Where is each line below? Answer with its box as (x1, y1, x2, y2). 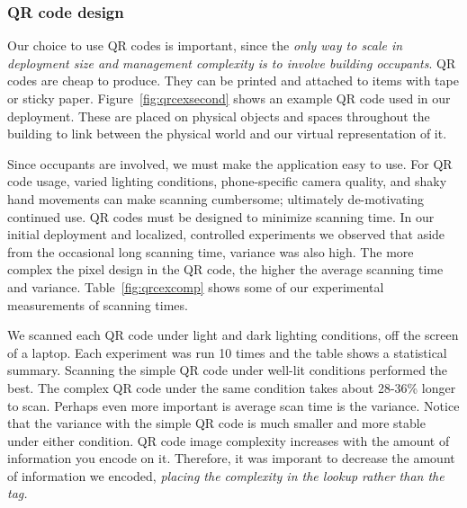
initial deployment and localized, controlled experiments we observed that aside (7, 225, 445, 244)
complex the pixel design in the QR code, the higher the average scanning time (7, 260, 444, 279)
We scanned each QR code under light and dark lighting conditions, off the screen (7, 325, 459, 344)
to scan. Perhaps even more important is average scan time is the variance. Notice (7, 396, 460, 414)
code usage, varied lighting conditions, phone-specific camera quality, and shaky (7, 172, 447, 191)
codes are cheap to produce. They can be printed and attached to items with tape (7, 71, 459, 90)
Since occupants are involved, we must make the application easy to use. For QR (7, 154, 453, 173)
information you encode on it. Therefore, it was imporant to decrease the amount (7, 449, 455, 468)
